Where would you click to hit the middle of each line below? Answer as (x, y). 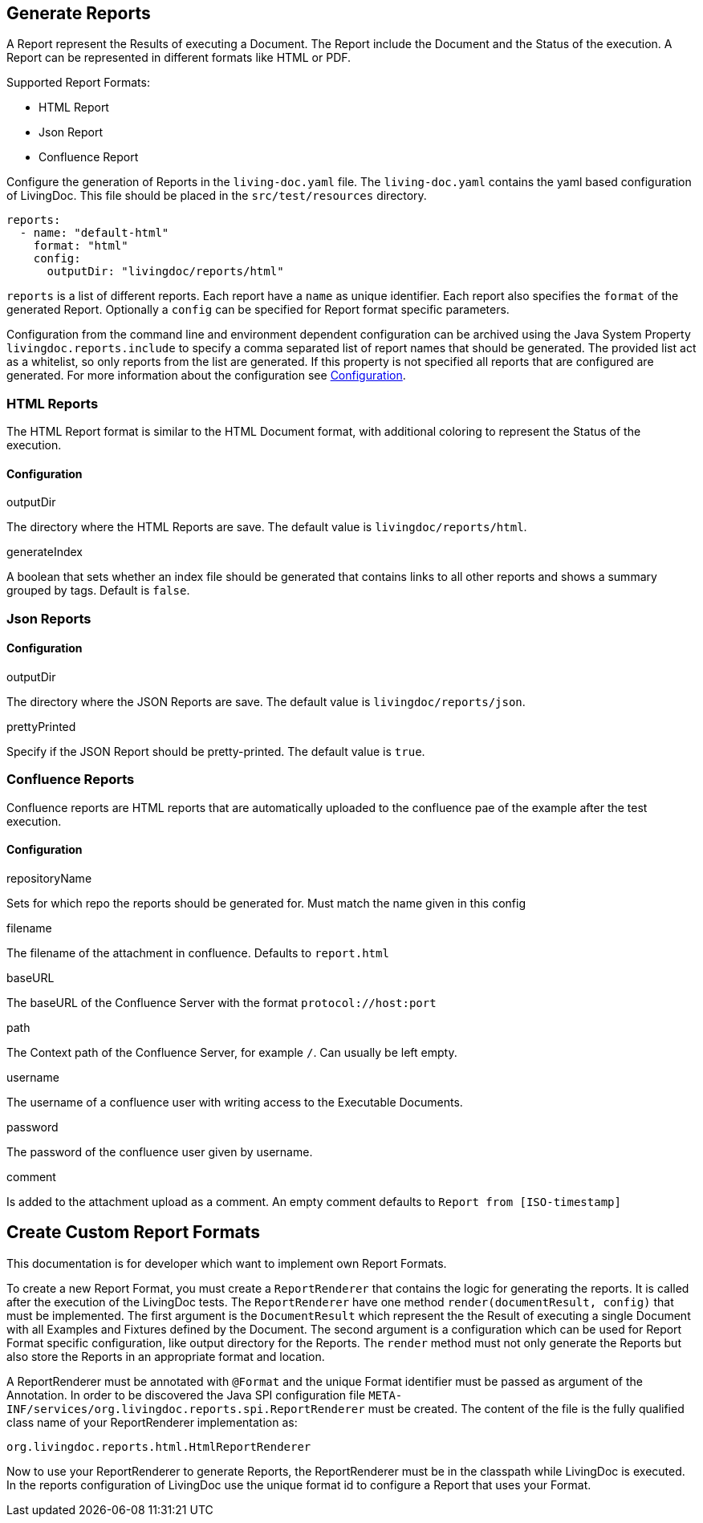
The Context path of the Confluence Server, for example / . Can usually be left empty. (232, 1052)
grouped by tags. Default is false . (98, 591)
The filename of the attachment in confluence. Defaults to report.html (198, 952)
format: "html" (81, 246)
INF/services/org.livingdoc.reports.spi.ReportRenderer (186, 1409)
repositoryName (49, 878)
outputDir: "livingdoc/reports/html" (165, 272)
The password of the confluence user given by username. (160, 1151)
